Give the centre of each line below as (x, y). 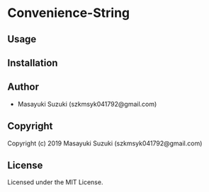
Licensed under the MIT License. (55, 182)
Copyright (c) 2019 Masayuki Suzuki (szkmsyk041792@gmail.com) (105, 143)
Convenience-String (69, 13)
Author (23, 87)
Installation (33, 62)
